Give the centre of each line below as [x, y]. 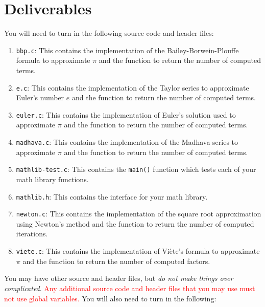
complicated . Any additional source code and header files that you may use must [130, 288]
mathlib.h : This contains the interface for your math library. [112, 196]
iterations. [32, 234]
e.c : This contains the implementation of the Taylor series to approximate [132, 87]
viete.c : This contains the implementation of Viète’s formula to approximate [138, 251]
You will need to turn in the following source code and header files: [109, 33]
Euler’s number [40, 97]
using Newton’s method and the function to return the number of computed [135, 223]
